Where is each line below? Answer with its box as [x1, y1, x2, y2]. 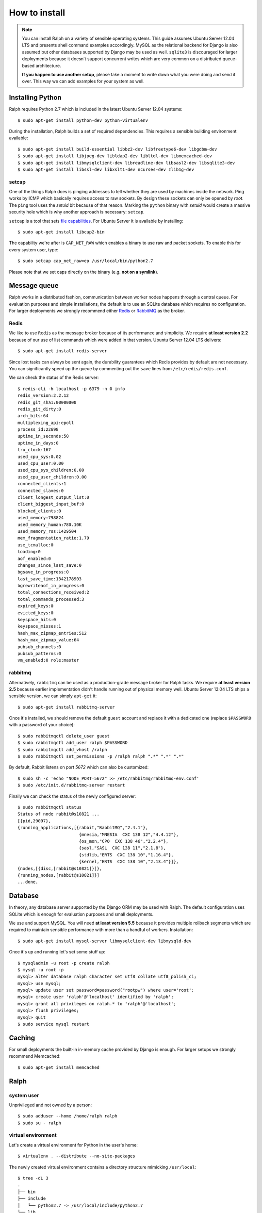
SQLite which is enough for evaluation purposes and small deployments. [9, 911, 154, 917]
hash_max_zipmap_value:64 [17, 637, 80, 643]
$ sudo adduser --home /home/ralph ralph [17, 1114, 117, 1119]
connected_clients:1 [17, 481, 66, 487]
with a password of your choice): [9, 722, 75, 728]
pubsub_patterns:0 [17, 651, 62, 656]
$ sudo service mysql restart [17, 1021, 90, 1027]
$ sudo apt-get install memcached [17, 1065, 99, 1070]
